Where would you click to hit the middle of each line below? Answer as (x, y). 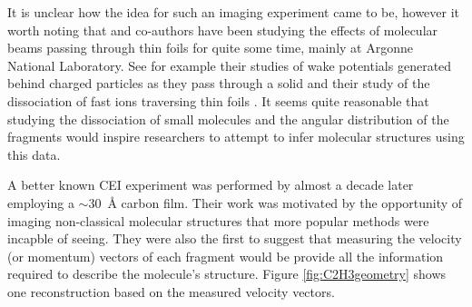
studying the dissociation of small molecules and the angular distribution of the (228, 119)
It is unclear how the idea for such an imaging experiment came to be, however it (234, 12)
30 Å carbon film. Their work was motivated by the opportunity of (275, 202)
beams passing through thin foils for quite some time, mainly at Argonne (210, 48)
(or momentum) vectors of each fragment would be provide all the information (226, 256)
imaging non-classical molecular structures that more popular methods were (218, 220)
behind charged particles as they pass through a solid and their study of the (219, 83)
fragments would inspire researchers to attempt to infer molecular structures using (236, 137)
